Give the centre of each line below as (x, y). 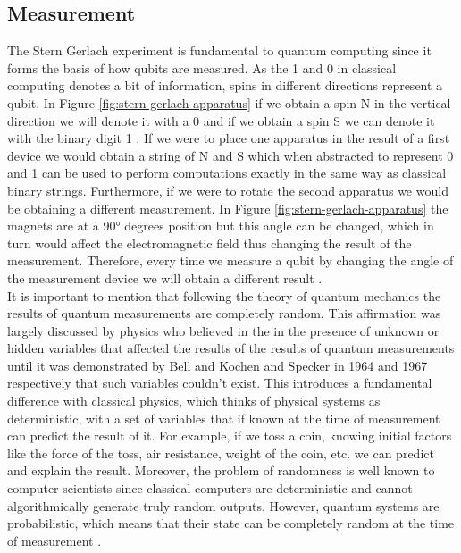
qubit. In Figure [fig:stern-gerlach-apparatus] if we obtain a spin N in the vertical (229, 102)
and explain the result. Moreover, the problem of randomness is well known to (221, 470)
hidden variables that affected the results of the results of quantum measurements (231, 348)
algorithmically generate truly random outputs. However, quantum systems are (223, 505)
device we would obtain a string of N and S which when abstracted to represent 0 (230, 155)
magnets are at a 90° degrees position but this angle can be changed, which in (221, 226)
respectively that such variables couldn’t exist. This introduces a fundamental (220, 383)
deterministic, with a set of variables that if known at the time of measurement (224, 418)
